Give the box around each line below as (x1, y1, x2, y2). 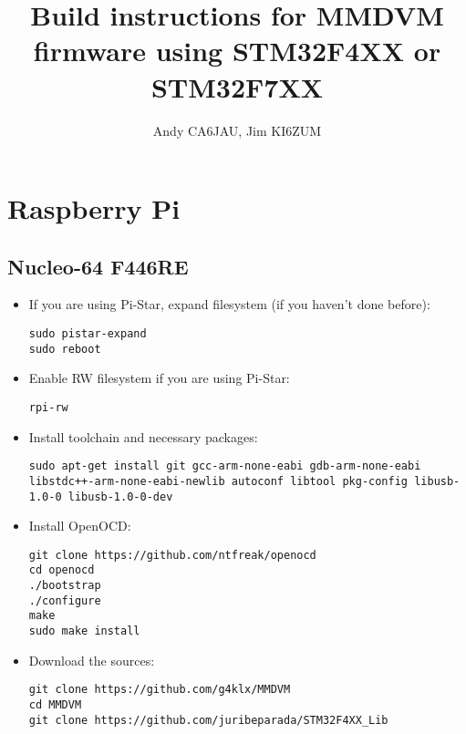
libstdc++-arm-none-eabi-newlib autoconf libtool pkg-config (28, 474, 409, 488)
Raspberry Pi (7, 190, 181, 227)
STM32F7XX (150, 67, 324, 105)
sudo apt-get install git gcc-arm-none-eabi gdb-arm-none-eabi (28, 460, 421, 473)
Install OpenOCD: (28, 516, 131, 535)
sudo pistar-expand (28, 327, 147, 341)
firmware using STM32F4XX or (33, 32, 441, 69)
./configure (28, 594, 101, 607)
